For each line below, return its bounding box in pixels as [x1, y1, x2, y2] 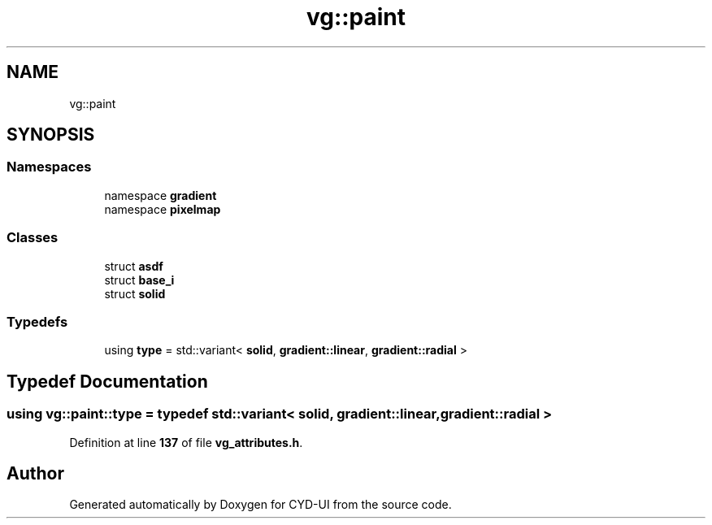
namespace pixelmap [104, 202, 221, 216]
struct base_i [104, 272, 175, 287]
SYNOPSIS [7, 124, 95, 145]
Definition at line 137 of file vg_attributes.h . [69, 435, 303, 449]
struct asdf [104, 258, 163, 273]
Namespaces [7, 158, 92, 176]
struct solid [104, 286, 166, 301]
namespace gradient [104, 188, 217, 202]
